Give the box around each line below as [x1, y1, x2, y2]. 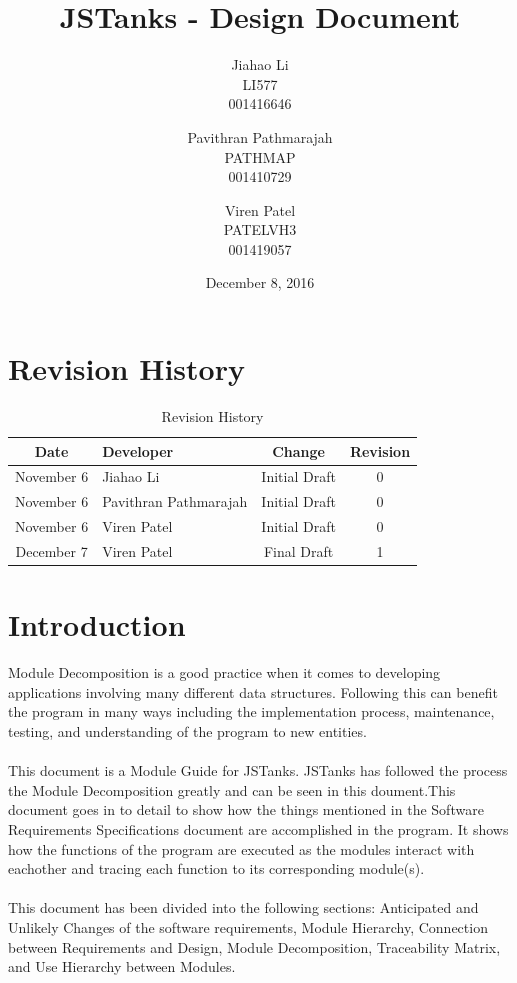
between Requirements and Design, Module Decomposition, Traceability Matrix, [8, 936, 501, 957]
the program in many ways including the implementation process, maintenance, [8, 701, 495, 722]
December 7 [15, 540, 88, 561]
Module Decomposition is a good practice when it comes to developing [8, 662, 441, 683]
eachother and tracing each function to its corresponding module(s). [8, 858, 425, 879]
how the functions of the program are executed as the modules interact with [8, 838, 475, 859]
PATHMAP [224, 146, 296, 167]
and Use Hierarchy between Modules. [8, 956, 236, 977]
